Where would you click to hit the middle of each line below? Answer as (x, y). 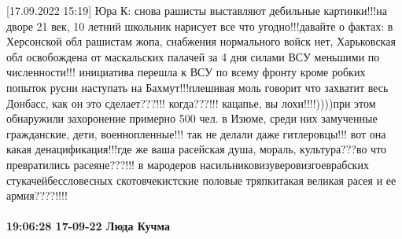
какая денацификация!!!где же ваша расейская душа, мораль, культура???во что (197, 149)
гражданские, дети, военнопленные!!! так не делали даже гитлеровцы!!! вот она (196, 133)
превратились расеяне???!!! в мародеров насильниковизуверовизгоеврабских (188, 164)
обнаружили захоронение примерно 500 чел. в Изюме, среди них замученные (192, 118)
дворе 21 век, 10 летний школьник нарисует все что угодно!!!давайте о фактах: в (200, 26)
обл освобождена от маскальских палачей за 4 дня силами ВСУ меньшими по (193, 56)
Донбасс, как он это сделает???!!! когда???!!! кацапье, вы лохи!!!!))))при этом (191, 103)
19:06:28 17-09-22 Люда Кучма (88, 226)
